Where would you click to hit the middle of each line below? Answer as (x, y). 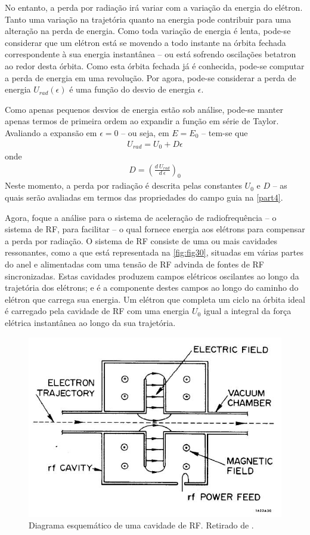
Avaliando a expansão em (51, 132)
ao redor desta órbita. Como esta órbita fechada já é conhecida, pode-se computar (155, 65)
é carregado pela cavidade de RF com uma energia (97, 311)
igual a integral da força (247, 311)
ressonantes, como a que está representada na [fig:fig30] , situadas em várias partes (154, 252)
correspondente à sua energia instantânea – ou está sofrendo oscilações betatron (151, 54)
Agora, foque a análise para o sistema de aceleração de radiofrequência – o (141, 217)
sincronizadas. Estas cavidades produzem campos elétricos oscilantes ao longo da (152, 276)
